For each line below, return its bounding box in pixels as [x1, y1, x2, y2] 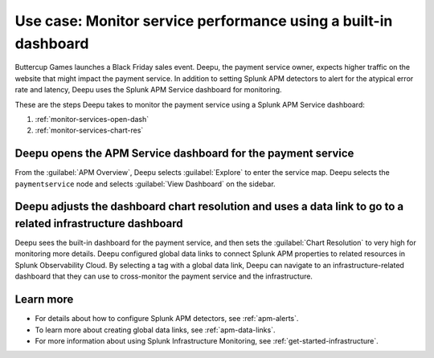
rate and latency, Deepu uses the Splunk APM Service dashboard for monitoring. [14, 85, 282, 95]
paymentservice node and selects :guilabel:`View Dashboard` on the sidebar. [14, 179, 276, 189]
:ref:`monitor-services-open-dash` [35, 114, 149, 124]
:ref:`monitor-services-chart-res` [35, 125, 144, 136]
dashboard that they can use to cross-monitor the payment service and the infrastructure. [14, 271, 313, 281]
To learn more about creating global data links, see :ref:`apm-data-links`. [35, 325, 276, 335]
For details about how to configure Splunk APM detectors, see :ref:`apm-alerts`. [35, 314, 299, 323]
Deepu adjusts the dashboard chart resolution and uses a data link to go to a [14, 200, 404, 214]
